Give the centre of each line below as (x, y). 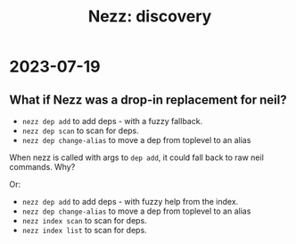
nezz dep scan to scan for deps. (81, 130)
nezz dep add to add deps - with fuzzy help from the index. (130, 202)
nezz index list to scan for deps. (84, 230)
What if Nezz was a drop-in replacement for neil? (148, 100)
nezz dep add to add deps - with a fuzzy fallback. (112, 121)
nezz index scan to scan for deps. (84, 220)
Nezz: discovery (150, 17)
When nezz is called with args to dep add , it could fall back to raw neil (137, 157)
